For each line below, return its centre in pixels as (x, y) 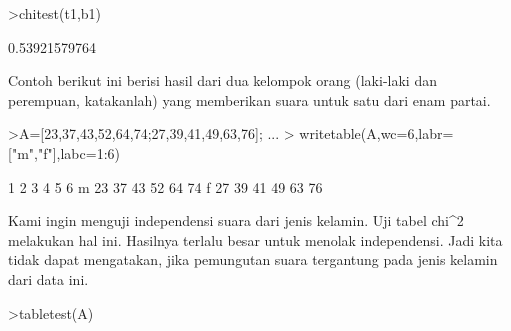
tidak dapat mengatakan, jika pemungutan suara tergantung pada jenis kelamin (253, 259)
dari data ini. (48, 278)
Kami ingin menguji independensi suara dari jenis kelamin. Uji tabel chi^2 (236, 220)
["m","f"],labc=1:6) (64, 152)
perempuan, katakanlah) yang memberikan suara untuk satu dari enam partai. (249, 99)
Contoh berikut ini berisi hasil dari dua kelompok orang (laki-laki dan (222, 80)
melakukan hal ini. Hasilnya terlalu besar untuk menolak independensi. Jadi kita (255, 239)
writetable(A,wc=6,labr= (376, 133)
